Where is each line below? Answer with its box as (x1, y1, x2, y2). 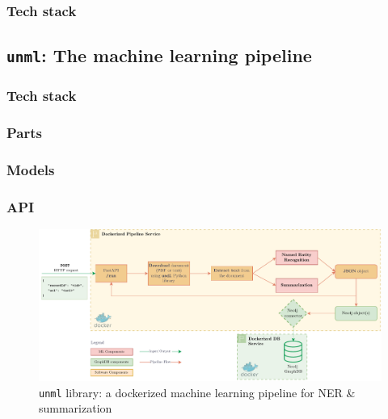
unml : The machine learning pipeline (6, 43, 312, 68)
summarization (39, 400, 112, 417)
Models (6, 159, 55, 179)
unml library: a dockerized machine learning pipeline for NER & (39, 383, 356, 400)
